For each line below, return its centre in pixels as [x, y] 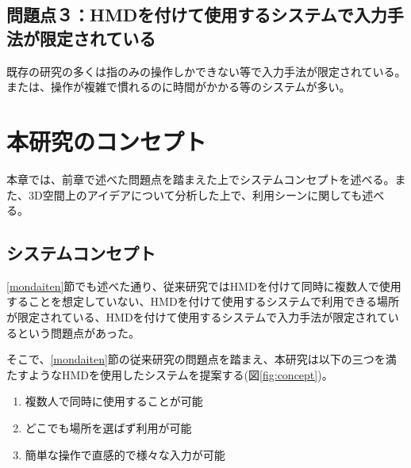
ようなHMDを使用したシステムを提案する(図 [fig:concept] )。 [181, 374]
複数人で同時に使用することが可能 [114, 401]
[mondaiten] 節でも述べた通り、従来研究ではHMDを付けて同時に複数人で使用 [204, 285]
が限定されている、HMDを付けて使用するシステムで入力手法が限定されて [197, 317]
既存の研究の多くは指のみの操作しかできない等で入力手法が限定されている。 [206, 71]
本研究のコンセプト [107, 141]
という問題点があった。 [78, 332]
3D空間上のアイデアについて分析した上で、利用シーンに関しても [195, 194]
